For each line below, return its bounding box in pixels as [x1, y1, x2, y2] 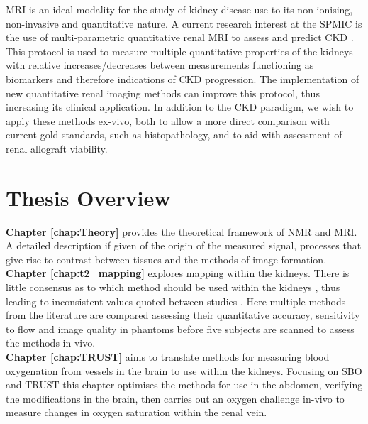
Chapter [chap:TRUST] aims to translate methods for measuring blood [6, 349, 330, 364]
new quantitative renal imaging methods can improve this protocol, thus [6, 85, 320, 100]
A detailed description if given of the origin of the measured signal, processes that [6, 238, 362, 253]
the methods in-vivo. [6, 335, 96, 350]
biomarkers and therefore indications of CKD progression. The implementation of [6, 71, 359, 86]
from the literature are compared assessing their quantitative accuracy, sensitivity [6, 308, 360, 322]
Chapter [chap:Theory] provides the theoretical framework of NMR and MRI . [6, 224, 357, 239]
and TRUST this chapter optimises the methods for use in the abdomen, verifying [6, 377, 363, 392]
